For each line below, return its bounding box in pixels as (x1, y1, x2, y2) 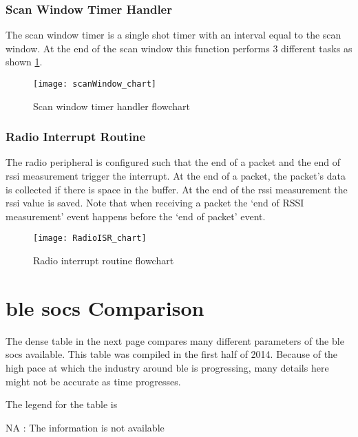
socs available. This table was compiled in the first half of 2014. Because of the (6, 347, 338, 361)
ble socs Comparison (6, 293, 204, 321)
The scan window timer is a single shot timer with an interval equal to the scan (6, 28, 341, 42)
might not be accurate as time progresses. (6, 374, 181, 388)
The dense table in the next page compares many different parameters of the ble (6, 333, 344, 348)
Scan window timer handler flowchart (33, 98, 191, 113)
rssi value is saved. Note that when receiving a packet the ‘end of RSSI (6, 195, 304, 210)
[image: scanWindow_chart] (33, 79, 156, 89)
